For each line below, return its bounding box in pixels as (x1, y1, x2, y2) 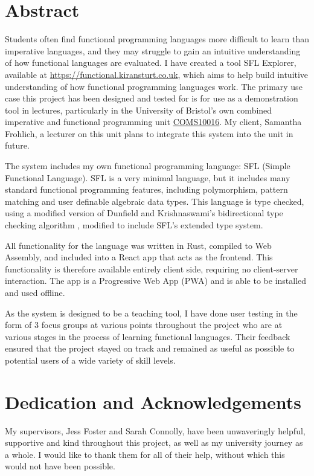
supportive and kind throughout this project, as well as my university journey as (5, 436, 303, 449)
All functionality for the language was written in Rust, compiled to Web (5, 239, 272, 251)
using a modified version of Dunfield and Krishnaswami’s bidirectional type (5, 207, 283, 219)
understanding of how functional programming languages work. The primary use (5, 80, 303, 92)
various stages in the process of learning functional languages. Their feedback (5, 330, 290, 343)
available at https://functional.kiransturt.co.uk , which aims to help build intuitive (5, 68, 309, 80)
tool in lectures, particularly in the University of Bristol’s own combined (5, 103, 272, 116)
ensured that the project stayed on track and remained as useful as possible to (5, 342, 295, 355)
